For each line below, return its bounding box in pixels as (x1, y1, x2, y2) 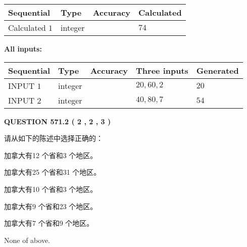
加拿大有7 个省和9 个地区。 (4, 218, 94, 228)
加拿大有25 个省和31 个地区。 (4, 167, 101, 177)
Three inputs (136, 64, 188, 76)
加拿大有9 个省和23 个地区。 (4, 201, 97, 211)
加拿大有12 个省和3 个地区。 (4, 150, 97, 160)
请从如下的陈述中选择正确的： (4, 133, 103, 143)
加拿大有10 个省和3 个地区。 (4, 183, 97, 194)
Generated (196, 64, 239, 76)
